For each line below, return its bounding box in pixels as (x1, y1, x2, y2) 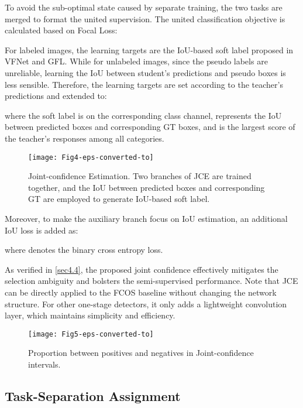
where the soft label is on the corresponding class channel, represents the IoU (5, 109, 282, 121)
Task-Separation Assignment (5, 386, 181, 404)
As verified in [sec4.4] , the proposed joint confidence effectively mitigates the (5, 263, 278, 275)
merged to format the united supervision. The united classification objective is (5, 12, 285, 25)
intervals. (28, 358, 61, 370)
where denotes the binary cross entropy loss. (5, 244, 163, 256)
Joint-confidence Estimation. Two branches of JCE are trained (28, 170, 252, 182)
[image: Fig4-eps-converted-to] (28, 153, 154, 162)
